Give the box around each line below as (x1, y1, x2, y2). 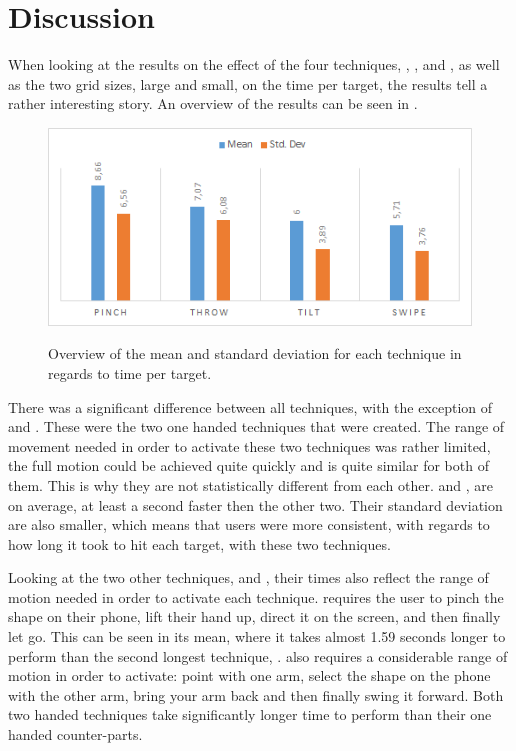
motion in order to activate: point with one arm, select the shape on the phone (8, 665, 491, 686)
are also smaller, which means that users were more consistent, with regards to (8, 514, 490, 535)
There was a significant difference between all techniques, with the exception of (8, 396, 493, 417)
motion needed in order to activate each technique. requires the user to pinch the (8, 586, 504, 607)
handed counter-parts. (8, 724, 143, 745)
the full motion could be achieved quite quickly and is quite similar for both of (8, 455, 489, 476)
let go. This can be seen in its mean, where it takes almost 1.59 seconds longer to (8, 626, 506, 647)
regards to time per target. (48, 362, 212, 383)
